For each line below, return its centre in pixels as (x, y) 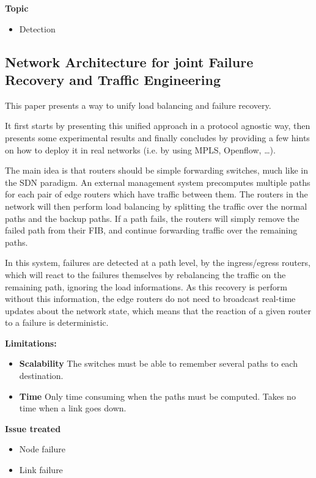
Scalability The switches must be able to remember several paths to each (158, 363)
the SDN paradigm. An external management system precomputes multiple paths (158, 182)
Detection (37, 28)
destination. (41, 376)
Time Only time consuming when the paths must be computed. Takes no (157, 396)
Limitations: (31, 343)
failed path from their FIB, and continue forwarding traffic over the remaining (151, 230)
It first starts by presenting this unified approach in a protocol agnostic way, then (158, 126)
